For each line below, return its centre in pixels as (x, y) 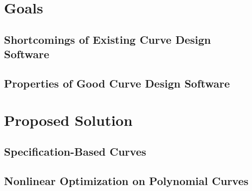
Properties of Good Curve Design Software (117, 83)
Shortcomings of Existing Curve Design (108, 39)
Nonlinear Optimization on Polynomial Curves (126, 180)
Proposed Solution (68, 120)
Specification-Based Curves (75, 151)
